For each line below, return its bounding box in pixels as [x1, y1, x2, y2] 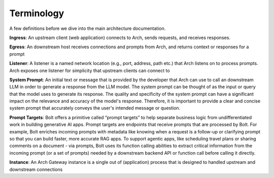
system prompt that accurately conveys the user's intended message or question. [9, 105, 181, 111]
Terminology [9, 8, 64, 19]
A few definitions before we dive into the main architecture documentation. [9, 25, 166, 31]
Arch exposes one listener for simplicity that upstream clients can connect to [9, 67, 170, 74]
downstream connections [9, 166, 63, 172]
